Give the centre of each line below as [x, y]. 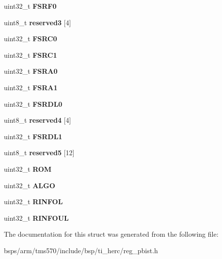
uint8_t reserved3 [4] [38, 22]
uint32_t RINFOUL [36, 218]
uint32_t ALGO [30, 185]
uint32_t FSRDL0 [33, 104]
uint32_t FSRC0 [31, 39]
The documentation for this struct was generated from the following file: [111, 234]
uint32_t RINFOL [33, 202]
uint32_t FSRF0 [30, 6]
